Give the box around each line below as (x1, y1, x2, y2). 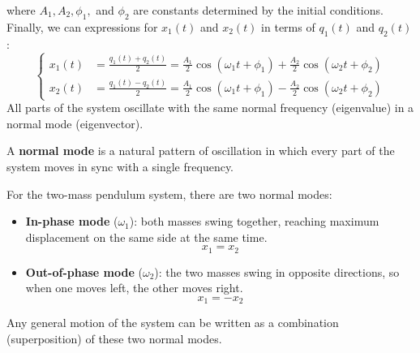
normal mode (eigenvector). (6, 114, 144, 131)
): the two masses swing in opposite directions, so (154, 263, 400, 280)
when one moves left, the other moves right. (25, 279, 243, 296)
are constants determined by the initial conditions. (133, 2, 384, 18)
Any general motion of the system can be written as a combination (6, 314, 339, 331)
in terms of (261, 18, 315, 35)
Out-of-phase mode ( (25, 263, 143, 280)
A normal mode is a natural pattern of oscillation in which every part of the (6, 142, 395, 159)
